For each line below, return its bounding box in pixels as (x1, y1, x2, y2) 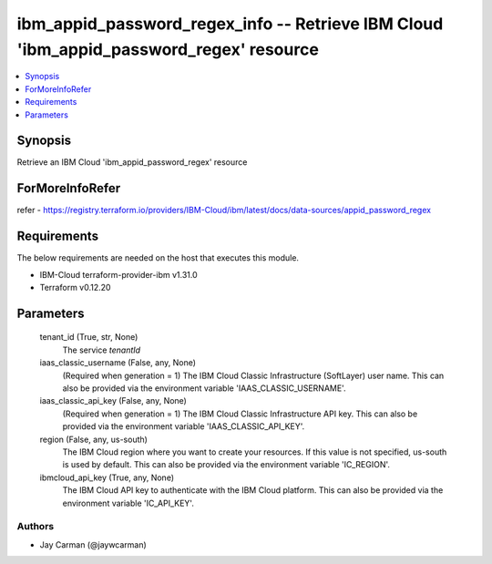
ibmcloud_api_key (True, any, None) (39, 472, 175, 483)
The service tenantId (62, 344, 141, 355)
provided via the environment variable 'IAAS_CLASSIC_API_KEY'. (62, 421, 305, 432)
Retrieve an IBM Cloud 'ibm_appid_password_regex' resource (16, 157, 248, 168)
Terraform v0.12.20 (39, 282, 111, 293)
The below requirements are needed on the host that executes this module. (16, 252, 300, 263)
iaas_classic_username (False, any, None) (39, 357, 196, 368)
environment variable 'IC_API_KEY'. (62, 497, 195, 508)
